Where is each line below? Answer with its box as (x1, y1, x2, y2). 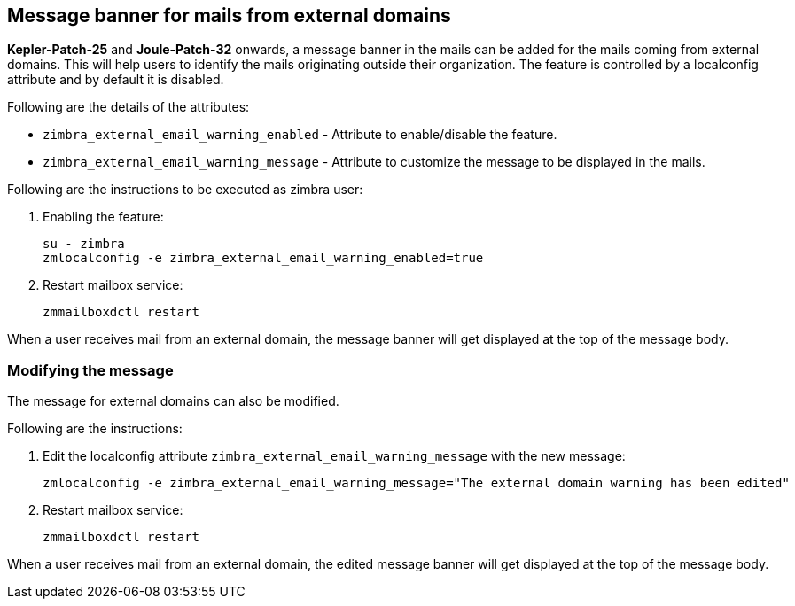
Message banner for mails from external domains (7, 4, 451, 27)
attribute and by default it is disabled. (7, 72, 224, 88)
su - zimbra (43, 237, 125, 252)
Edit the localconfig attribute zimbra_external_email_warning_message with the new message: (43, 448, 626, 464)
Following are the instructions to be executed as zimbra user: (7, 182, 363, 198)
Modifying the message (7, 361, 174, 379)
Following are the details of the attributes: (7, 99, 250, 115)
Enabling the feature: (43, 209, 164, 225)
